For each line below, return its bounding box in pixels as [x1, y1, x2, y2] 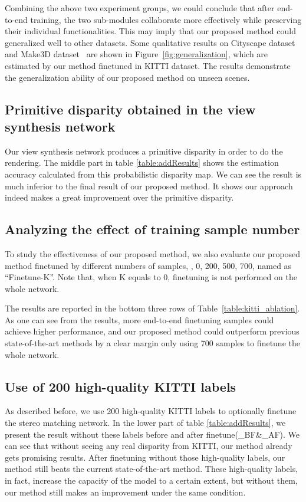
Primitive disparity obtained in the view [5, 100, 256, 118]
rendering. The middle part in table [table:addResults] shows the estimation [5, 156, 279, 169]
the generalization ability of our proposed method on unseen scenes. [5, 71, 250, 83]
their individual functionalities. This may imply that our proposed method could [5, 25, 296, 37]
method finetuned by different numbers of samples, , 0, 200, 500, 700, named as [5, 259, 292, 271]
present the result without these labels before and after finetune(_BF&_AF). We [5, 428, 300, 440]
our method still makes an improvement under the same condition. [5, 485, 246, 498]
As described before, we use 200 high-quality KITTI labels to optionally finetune [5, 405, 297, 417]
